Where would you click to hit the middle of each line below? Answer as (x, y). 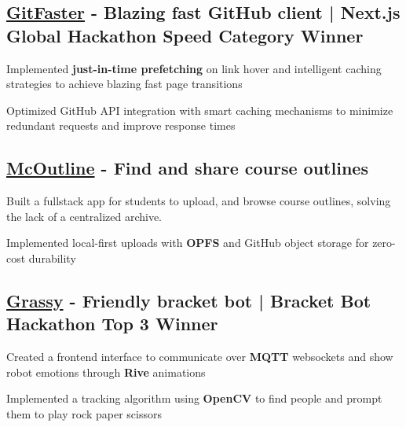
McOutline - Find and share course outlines (187, 168)
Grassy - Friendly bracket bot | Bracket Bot (189, 300)
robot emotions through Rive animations (106, 372)
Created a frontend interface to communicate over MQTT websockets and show (200, 357)
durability (52, 258)
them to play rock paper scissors (84, 413)
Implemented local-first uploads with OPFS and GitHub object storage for (188, 243)
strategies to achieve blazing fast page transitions (124, 84)
